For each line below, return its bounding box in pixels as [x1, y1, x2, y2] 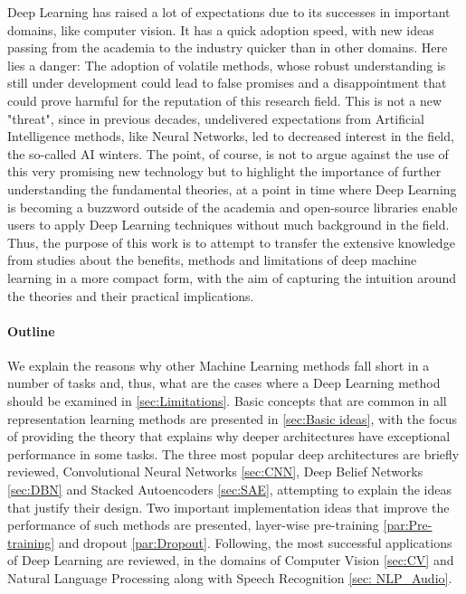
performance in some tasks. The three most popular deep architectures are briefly [7, 444, 460, 463]
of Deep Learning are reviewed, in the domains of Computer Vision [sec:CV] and [7, 551, 454, 570]
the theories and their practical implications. [7, 286, 254, 305]
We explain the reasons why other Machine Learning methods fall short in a [7, 355, 430, 374]
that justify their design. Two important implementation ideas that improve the [7, 497, 450, 516]
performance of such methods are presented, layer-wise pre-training [7, 515, 379, 534]
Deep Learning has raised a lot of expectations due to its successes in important [7, 3, 451, 21]
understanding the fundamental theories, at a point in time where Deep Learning [7, 179, 457, 198]
